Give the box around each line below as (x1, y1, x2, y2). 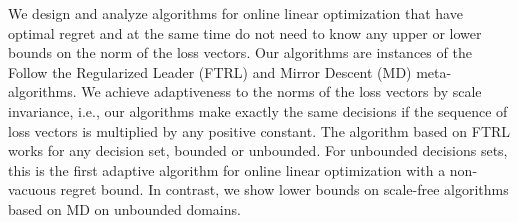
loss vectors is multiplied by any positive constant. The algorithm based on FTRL (8, 120, 511, 141)
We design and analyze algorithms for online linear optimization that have (8, 3, 463, 23)
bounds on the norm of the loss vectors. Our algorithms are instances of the (8, 42, 472, 63)
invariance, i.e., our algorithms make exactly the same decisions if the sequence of (8, 100, 508, 121)
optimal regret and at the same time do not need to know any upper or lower (8, 22, 482, 43)
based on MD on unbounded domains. (8, 198, 241, 219)
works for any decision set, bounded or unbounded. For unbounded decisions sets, (8, 140, 508, 161)
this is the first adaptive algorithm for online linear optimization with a (8, 159, 446, 180)
